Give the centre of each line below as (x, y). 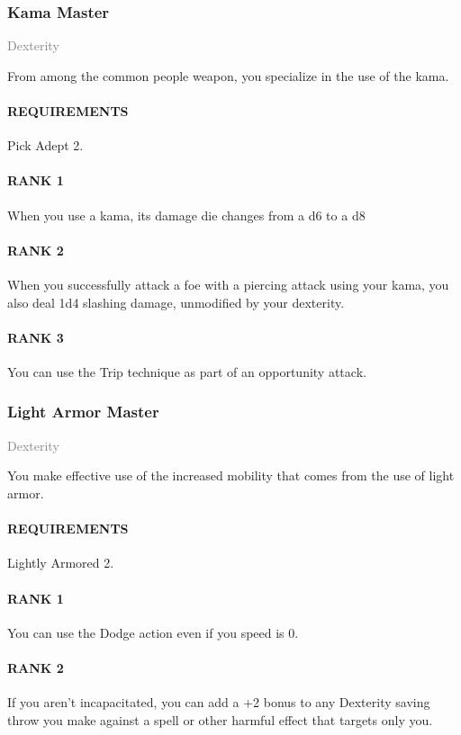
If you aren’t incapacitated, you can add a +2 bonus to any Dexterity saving (219, 702)
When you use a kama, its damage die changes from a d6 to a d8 (186, 215)
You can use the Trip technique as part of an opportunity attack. (187, 371)
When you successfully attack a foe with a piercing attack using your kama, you (228, 284)
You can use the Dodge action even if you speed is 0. (153, 632)
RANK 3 (36, 337)
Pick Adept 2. (45, 145)
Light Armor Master (83, 412)
